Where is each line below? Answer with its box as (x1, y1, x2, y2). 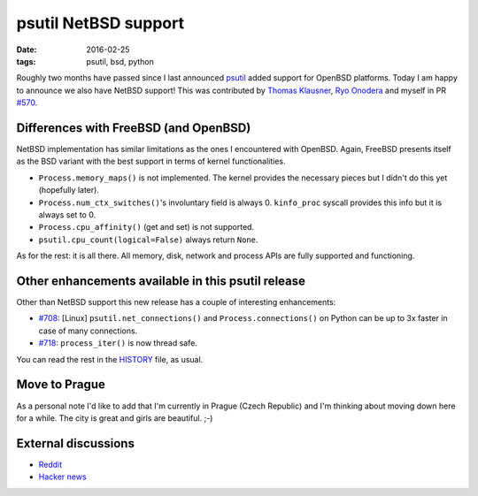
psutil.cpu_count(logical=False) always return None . (38, 234, 258, 245)
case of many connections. (38, 325, 138, 336)
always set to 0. (38, 209, 96, 220)
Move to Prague (16, 377, 106, 393)
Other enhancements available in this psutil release (16, 273, 305, 288)
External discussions (16, 436, 135, 451)
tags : (16, 56, 36, 66)
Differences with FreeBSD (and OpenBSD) (16, 120, 251, 135)
